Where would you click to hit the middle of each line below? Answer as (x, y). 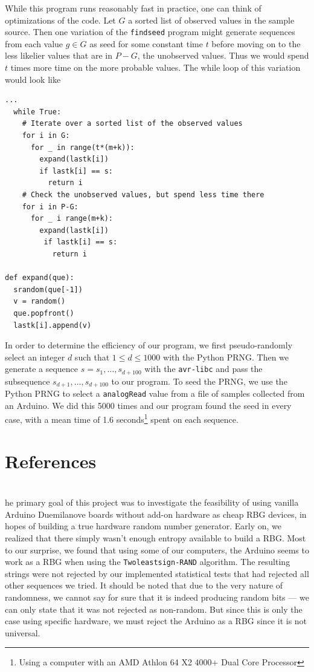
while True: (37, 112)
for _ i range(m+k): (72, 219)
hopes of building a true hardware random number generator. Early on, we (143, 526)
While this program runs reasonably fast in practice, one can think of (133, 8)
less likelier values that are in (59, 55)
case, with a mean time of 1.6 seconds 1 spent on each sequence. (122, 419)
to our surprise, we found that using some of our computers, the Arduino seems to (157, 550)
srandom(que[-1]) (48, 289)
